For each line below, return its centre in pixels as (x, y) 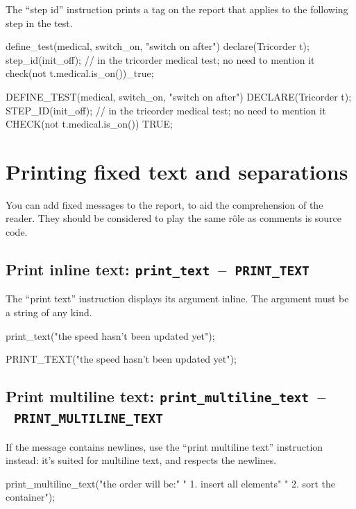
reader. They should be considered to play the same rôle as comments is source (174, 218)
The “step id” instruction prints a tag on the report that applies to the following (177, 9)
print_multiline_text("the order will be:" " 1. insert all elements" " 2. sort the (170, 483)
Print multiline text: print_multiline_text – (166, 396)
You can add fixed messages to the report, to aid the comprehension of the (164, 204)
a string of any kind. (49, 312)
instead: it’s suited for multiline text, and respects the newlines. (141, 460)
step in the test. (39, 23)
